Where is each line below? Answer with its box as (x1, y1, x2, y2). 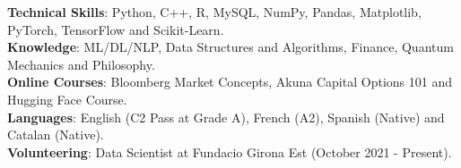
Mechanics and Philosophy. (7, 55, 155, 73)
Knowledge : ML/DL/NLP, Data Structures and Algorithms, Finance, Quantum (7, 38, 454, 56)
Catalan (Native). (7, 125, 104, 144)
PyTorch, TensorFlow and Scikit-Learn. (7, 20, 224, 38)
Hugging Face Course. (7, 89, 127, 108)
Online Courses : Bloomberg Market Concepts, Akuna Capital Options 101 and (7, 72, 452, 91)
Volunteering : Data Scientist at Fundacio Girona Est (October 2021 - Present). (7, 142, 452, 161)
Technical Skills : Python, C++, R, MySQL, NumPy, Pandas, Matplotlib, (7, 3, 422, 21)
